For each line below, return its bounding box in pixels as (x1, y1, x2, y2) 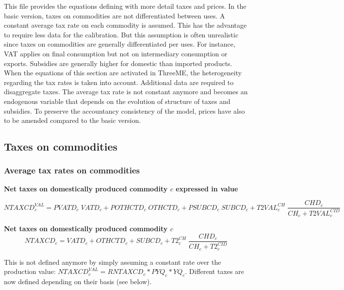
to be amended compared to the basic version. (4, 115, 141, 125)
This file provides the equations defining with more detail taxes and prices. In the (4, 1, 246, 11)
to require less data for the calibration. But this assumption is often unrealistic (4, 29, 239, 39)
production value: (4, 266, 56, 276)
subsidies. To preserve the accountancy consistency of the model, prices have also (4, 105, 245, 116)
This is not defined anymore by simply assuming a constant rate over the (4, 256, 221, 267)
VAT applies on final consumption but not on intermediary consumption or (4, 48, 228, 58)
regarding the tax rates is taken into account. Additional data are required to (4, 77, 234, 87)
